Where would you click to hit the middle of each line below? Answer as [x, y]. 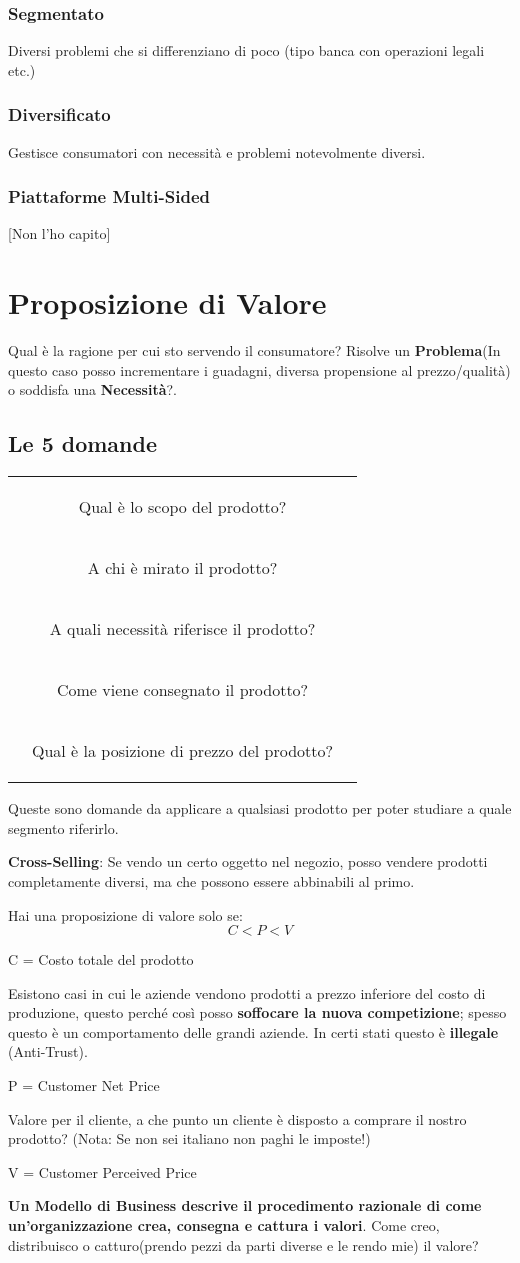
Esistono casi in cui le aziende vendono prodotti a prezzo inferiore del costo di [247, 992]
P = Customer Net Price [84, 1085]
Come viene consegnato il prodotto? [182, 690]
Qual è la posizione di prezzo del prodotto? [183, 751]
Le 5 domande [83, 443]
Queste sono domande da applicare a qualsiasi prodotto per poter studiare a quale [260, 808]
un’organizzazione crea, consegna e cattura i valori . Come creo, [224, 1225]
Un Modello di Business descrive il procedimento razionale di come [245, 1205]
